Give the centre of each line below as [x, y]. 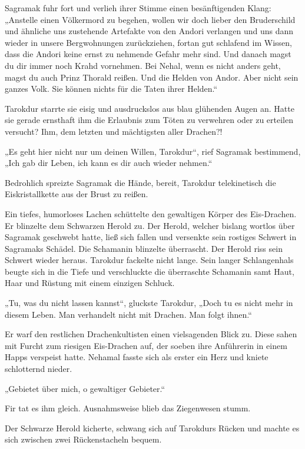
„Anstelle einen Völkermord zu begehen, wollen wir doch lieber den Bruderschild [150, 19]
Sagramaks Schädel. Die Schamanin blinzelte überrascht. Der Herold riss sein [144, 248]
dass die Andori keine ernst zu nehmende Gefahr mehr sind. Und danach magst [148, 54]
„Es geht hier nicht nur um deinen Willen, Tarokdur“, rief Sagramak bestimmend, [153, 151]
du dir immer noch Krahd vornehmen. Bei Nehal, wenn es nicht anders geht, [143, 65]
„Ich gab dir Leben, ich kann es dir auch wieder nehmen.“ [109, 163]
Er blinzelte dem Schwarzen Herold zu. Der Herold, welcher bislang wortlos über [150, 225]
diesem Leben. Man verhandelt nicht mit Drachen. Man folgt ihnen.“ [128, 314]
